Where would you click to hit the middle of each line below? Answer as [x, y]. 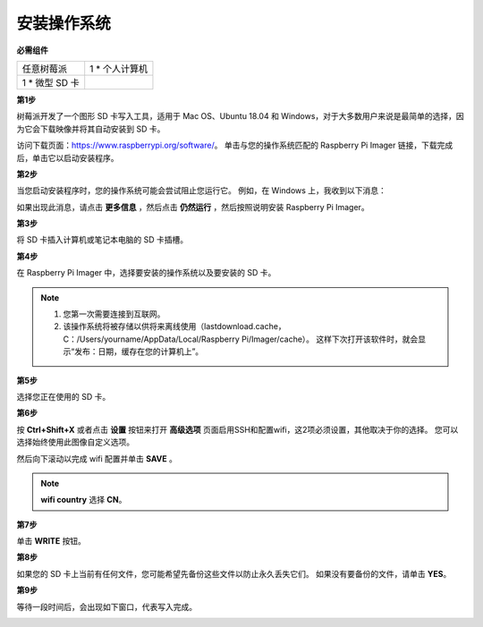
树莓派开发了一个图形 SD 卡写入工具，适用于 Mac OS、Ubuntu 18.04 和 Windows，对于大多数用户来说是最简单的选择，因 [240, 116]
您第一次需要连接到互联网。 [114, 314]
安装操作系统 [64, 23]
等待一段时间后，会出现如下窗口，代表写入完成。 [106, 606]
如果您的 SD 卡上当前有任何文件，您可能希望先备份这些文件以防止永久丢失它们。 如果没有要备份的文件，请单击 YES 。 [234, 573]
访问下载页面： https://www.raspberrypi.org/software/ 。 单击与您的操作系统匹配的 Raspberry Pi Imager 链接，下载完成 [235, 145]
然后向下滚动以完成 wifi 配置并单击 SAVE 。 [97, 458]
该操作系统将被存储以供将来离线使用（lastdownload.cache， [174, 326]
